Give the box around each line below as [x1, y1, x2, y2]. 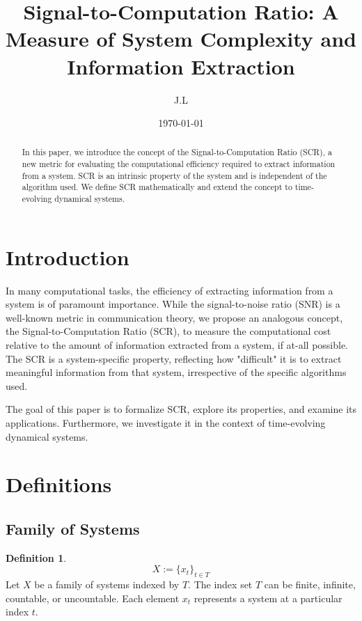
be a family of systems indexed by [34, 577, 180, 592]
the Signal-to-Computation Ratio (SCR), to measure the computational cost [6, 324, 331, 338]
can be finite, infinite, [264, 577, 356, 592]
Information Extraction [67, 52, 295, 80]
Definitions [6, 470, 112, 498]
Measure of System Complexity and [6, 24, 356, 53]
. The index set [188, 577, 253, 592]
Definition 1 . [6, 550, 67, 565]
